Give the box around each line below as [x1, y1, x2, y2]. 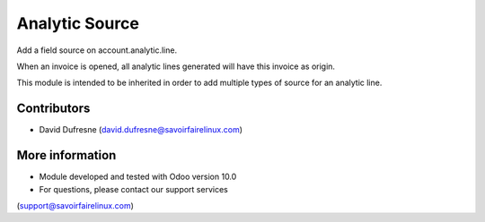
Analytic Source [16, 13, 139, 33]
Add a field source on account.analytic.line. [16, 45, 178, 55]
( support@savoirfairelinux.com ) [16, 200, 135, 210]
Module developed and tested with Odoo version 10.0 [39, 171, 237, 183]
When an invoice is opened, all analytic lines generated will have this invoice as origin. [16, 61, 336, 72]
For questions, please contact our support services [39, 184, 228, 194]
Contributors [16, 101, 91, 116]
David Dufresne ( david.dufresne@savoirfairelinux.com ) [39, 124, 242, 135]
